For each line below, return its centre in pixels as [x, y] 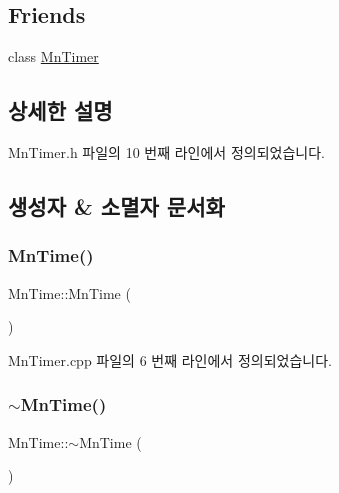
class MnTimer [53, 56]
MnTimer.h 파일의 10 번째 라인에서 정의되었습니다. [166, 152]
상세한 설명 [60, 110]
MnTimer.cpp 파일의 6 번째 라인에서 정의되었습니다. [170, 359]
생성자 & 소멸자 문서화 [116, 205]
